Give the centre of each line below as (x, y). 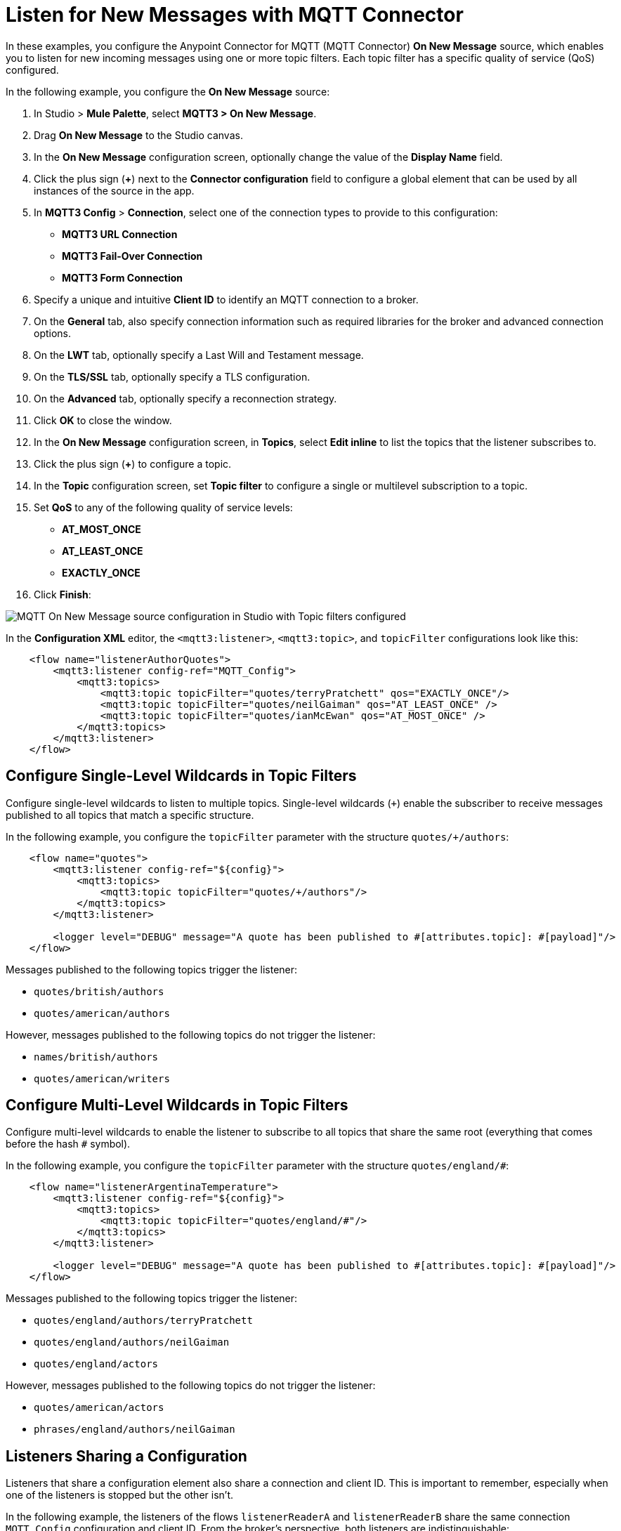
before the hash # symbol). (68, 1144)
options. (53, 333)
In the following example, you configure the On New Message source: (168, 91)
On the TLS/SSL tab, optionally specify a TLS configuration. (172, 376)
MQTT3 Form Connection (122, 277)
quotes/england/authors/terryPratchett (143, 1321)
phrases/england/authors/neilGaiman (135, 1430)
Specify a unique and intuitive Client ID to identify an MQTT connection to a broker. (226, 299)
